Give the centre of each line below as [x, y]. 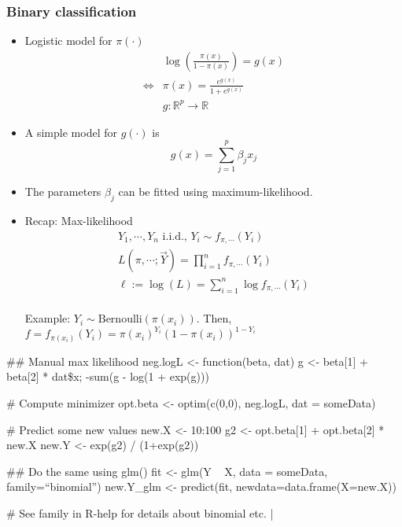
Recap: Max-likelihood [79, 221]
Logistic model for [68, 41]
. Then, [214, 318]
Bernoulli [120, 320]
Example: [48, 318]
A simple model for [71, 132]
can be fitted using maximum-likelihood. [216, 192]
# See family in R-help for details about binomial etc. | [140, 512]
